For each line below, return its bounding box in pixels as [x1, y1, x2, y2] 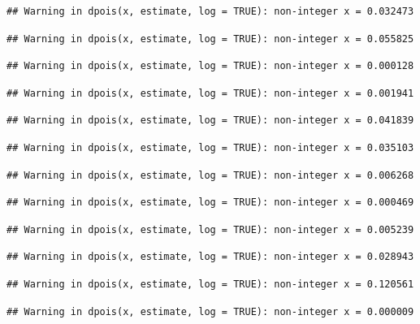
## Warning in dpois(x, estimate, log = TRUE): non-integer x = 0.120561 [6, 278, 414, 290]
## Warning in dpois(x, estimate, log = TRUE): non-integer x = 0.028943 [6, 251, 414, 263]
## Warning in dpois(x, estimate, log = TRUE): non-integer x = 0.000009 [6, 305, 414, 318]
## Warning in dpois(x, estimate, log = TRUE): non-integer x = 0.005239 [6, 223, 414, 235]
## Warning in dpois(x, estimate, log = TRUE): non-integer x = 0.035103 [6, 141, 414, 153]
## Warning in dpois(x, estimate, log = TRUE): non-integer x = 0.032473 [6, 6, 414, 17]
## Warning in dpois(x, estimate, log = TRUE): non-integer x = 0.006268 [6, 169, 414, 181]
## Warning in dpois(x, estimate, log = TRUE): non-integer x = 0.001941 [6, 87, 414, 99]
